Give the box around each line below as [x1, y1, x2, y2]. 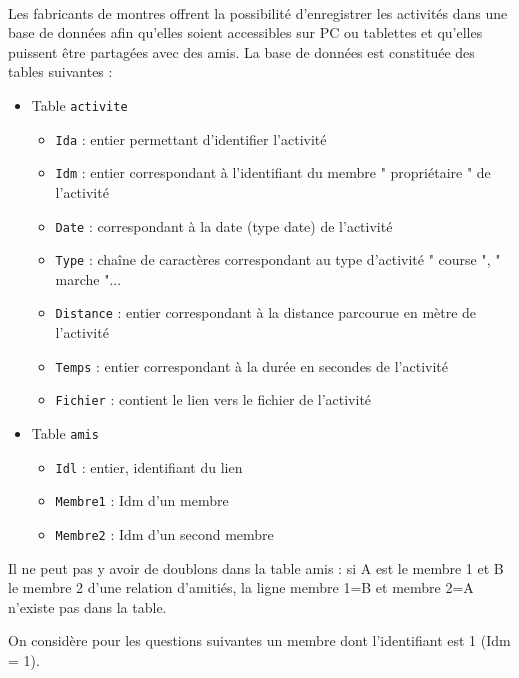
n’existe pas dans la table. [8, 596, 167, 617]
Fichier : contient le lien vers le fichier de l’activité [55, 389, 372, 410]
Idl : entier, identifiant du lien [55, 456, 243, 477]
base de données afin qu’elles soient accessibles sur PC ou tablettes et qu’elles [8, 22, 483, 43]
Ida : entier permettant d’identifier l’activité [55, 128, 327, 149]
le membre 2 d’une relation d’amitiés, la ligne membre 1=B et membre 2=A [8, 577, 474, 598]
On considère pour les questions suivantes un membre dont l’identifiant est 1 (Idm [8, 630, 511, 651]
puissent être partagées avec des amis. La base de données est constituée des [8, 41, 475, 62]
